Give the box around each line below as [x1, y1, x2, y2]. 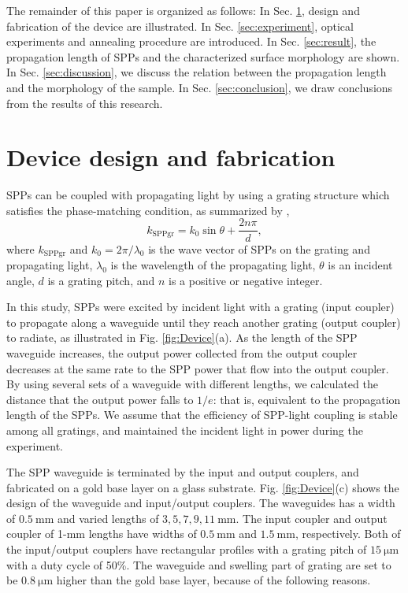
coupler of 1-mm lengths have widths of [6, 525, 197, 542]
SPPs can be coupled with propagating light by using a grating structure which [6, 187, 390, 203]
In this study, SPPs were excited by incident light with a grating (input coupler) [6, 298, 395, 315]
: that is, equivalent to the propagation [213, 391, 401, 407]
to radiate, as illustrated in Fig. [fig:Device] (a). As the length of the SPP [6, 329, 358, 346]
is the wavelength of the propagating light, [110, 256, 316, 272]
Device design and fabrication [6, 141, 336, 173]
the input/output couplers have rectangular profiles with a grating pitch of [6, 541, 367, 558]
